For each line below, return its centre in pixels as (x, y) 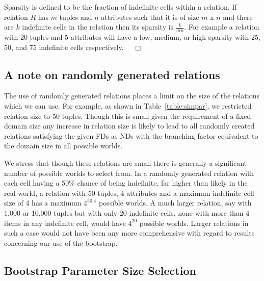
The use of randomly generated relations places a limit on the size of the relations (132, 96)
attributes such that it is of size (150, 17)
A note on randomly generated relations (112, 74)
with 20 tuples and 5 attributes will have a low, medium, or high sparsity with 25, (132, 37)
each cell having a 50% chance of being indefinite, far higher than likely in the (126, 183)
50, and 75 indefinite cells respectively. (64, 47)
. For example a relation (222, 27)
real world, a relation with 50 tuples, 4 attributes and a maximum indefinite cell (129, 193)
